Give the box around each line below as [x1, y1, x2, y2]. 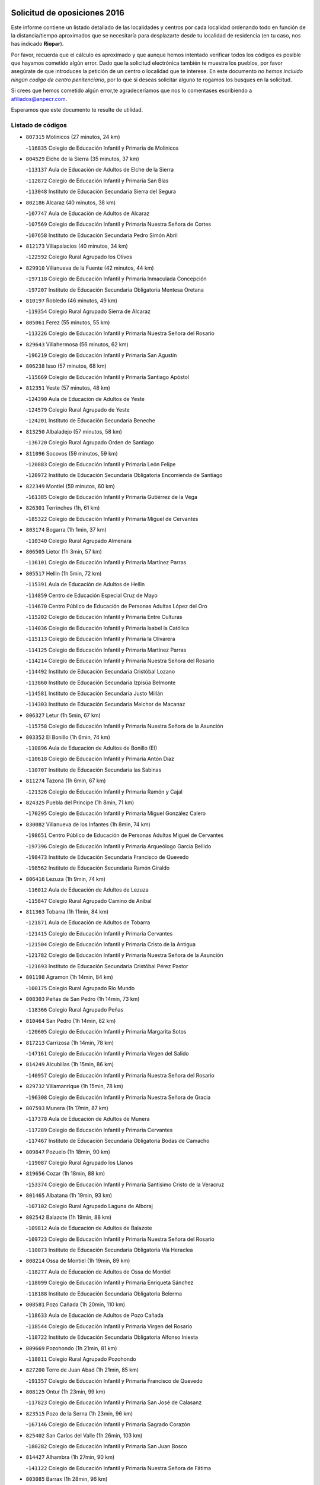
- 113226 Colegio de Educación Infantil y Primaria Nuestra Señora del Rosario [25, 330, 215, 337]
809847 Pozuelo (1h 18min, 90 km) [25, 1148, 111, 1155]
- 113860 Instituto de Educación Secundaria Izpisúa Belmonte [25, 679, 176, 686]
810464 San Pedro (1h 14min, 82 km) [25, 1017, 116, 1024]
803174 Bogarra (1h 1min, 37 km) [25, 526, 107, 533]
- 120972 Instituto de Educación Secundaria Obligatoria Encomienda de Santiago [25, 472, 223, 479]
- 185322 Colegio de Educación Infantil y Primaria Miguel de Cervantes [25, 515, 199, 522]
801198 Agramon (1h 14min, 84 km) [25, 974, 114, 981]
